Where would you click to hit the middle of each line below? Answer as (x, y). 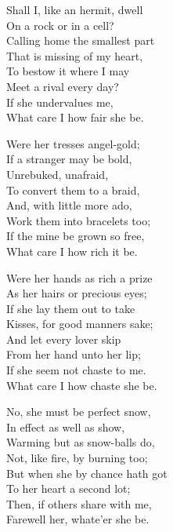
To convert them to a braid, (73, 189)
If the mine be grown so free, (76, 236)
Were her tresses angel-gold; (73, 143)
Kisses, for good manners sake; (80, 324)
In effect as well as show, (66, 426)
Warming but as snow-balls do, (81, 442)
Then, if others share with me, (79, 503)
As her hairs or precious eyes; (77, 293)
